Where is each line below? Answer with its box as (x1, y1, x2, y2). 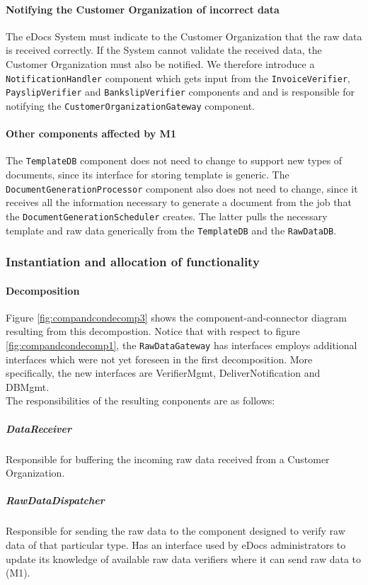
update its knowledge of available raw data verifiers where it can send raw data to (6, 551, 362, 566)
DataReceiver (6, 421, 72, 436)
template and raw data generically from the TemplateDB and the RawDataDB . (6, 222, 337, 237)
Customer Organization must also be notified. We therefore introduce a (6, 56, 315, 71)
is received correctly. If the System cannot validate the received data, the (6, 42, 322, 57)
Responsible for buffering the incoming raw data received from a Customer (6, 451, 330, 466)
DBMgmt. (6, 379, 50, 394)
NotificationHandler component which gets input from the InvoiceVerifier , (6, 70, 350, 85)
